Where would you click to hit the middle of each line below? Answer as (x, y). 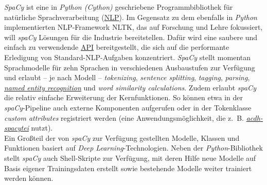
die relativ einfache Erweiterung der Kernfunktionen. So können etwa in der (124, 97)
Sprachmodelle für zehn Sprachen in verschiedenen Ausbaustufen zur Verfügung (130, 67)
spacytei (16, 128)
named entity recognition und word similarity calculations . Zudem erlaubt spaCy (130, 87)
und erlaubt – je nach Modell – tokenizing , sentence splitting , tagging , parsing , (127, 77)
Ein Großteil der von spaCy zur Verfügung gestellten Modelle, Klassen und (122, 137)
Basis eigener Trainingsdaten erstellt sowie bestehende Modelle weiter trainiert (128, 168)
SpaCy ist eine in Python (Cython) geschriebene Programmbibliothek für (119, 7)
